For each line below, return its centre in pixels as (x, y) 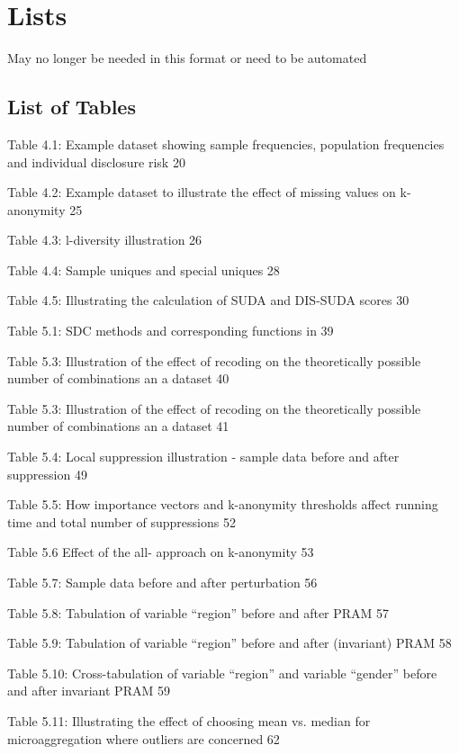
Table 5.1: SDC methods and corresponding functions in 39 (171, 331)
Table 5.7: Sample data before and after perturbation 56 (162, 583)
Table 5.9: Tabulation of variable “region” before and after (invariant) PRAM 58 (229, 643)
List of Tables (72, 107)
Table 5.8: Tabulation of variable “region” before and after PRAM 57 (198, 612)
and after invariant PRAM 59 (89, 691)
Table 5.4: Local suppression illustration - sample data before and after (203, 457)
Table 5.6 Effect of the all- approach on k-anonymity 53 (161, 552)
